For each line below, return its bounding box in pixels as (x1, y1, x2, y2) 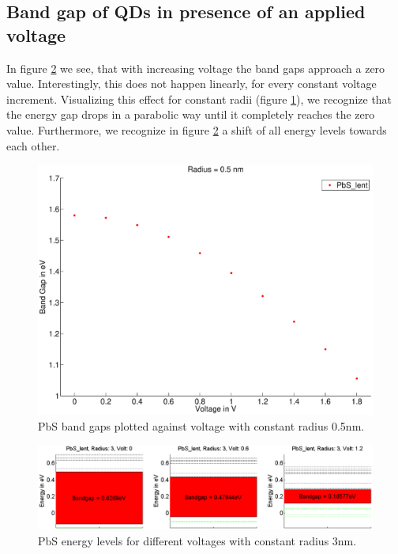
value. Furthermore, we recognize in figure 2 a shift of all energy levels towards (6, 121, 387, 138)
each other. (6, 137, 60, 154)
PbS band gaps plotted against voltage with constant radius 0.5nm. (38, 417, 365, 434)
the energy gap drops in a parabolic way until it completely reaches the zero (6, 106, 375, 123)
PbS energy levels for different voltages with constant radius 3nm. (38, 532, 357, 548)
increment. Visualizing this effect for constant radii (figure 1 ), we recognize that (6, 90, 392, 107)
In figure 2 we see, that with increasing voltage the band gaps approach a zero (6, 59, 385, 76)
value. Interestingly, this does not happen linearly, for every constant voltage (6, 75, 377, 92)
